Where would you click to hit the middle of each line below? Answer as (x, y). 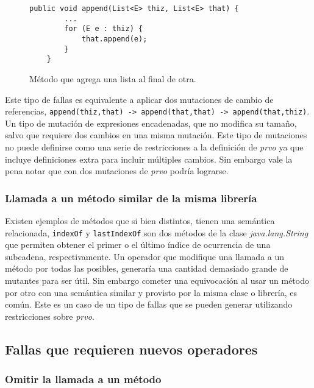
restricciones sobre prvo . (50, 316)
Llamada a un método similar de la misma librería (131, 198)
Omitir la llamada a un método (83, 379)
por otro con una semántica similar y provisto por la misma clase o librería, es (151, 292)
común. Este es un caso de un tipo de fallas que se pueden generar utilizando (149, 304)
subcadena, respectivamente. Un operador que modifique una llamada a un (145, 256)
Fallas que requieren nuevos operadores (131, 349)
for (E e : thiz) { (104, 29)
